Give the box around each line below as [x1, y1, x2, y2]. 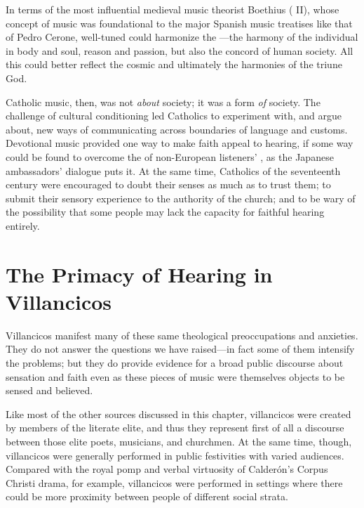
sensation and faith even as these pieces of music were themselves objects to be [6, 369, 345, 384]
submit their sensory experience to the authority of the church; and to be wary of [6, 190, 356, 205]
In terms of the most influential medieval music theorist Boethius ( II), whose [6, 2, 339, 16]
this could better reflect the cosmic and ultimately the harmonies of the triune [6, 57, 342, 72]
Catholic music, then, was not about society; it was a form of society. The [6, 94, 321, 109]
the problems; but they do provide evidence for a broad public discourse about [6, 356, 344, 370]
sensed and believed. [6, 383, 93, 398]
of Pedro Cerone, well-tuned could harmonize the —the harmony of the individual [6, 30, 358, 44]
